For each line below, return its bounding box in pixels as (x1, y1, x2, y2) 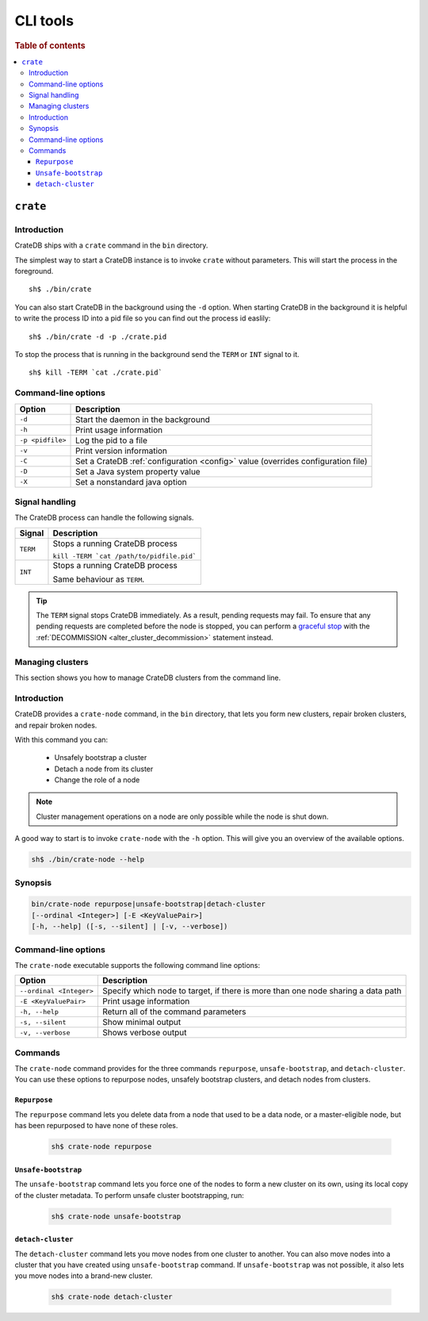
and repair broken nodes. (14, 720, 97, 730)
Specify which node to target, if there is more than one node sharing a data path (101, 985, 402, 997)
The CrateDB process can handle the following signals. (14, 513, 194, 523)
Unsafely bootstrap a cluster (54, 753, 147, 762)
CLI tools (14, 12, 75, 29)
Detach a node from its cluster (54, 764, 154, 774)
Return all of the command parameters (101, 1006, 246, 1017)
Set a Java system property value (75, 466, 201, 477)
